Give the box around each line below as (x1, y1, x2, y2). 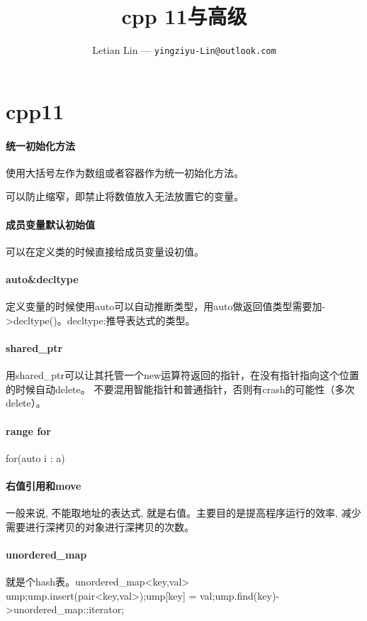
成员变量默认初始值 (6, 216, 95, 231)
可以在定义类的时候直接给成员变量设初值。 (6, 243, 204, 258)
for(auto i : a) (6, 450, 65, 465)
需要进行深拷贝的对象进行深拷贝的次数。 (6, 519, 194, 534)
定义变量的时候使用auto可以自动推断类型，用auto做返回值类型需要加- (6, 299, 326, 314)
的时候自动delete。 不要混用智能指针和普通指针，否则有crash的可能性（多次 (6, 381, 355, 396)
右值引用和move (6, 478, 81, 493)
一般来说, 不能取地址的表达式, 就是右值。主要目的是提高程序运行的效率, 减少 (6, 505, 361, 520)
